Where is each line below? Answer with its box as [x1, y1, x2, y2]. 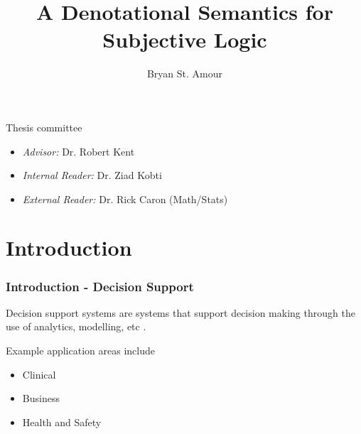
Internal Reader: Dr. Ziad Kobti [22, 168, 162, 183]
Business [22, 391, 60, 406]
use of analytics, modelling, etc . [6, 319, 146, 334]
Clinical [22, 367, 56, 381]
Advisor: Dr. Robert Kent [22, 143, 135, 158]
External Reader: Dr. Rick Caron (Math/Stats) [22, 191, 228, 206]
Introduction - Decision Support [6, 277, 194, 295]
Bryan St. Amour [146, 66, 223, 81]
